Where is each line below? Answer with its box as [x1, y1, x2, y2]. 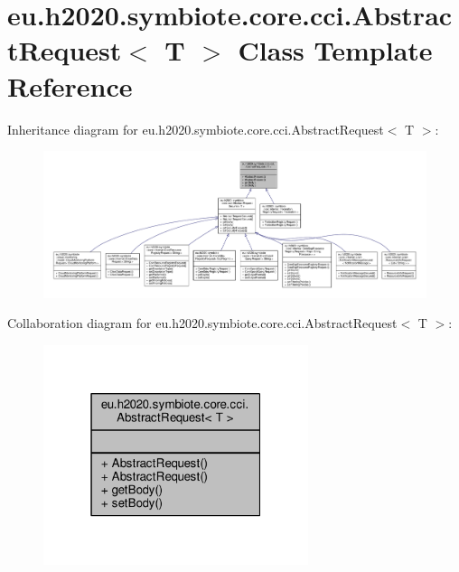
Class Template [238, 32, 433, 69]
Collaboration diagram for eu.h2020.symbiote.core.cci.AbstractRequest [7, 314, 398, 333]
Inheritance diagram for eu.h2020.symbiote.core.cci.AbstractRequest [7, 119, 384, 138]
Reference [7, 67, 133, 104]
